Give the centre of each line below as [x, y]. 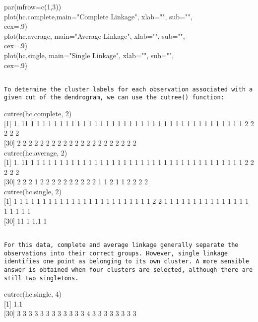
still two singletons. [41, 278]
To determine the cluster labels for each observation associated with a [129, 89]
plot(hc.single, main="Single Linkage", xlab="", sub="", [89, 55]
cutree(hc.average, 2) [36, 152]
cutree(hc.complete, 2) [38, 114]
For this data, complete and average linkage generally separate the [121, 245]
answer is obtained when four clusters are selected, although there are [129, 270]
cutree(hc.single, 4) [33, 294]
